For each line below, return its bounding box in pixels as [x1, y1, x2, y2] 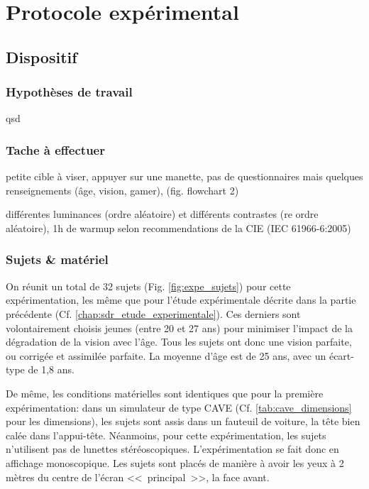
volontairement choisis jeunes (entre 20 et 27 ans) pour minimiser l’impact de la [6, 320, 353, 335]
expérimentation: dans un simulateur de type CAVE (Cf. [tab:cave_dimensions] [6, 400, 352, 414]
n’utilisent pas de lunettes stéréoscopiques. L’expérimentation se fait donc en [6, 441, 339, 456]
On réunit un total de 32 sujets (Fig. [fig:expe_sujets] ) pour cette [6, 278, 291, 293]
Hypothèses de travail [6, 83, 133, 101]
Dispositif [6, 45, 77, 67]
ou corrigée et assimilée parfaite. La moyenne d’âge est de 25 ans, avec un [6, 348, 326, 363]
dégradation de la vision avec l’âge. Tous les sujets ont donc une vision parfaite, [6, 334, 352, 349]
